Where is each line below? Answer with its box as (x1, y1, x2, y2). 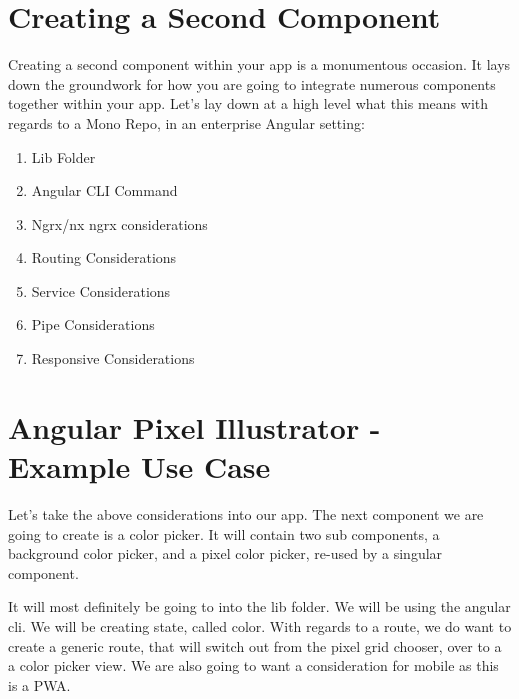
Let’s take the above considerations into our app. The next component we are (8, 503, 484, 524)
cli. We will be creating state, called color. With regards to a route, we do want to (8, 615, 512, 636)
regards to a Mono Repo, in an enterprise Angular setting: (8, 112, 365, 133)
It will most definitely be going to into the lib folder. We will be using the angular (8, 596, 511, 617)
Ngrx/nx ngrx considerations (31, 213, 208, 234)
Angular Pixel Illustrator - (8, 406, 381, 447)
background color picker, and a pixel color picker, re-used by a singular (8, 543, 443, 564)
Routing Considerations (31, 247, 177, 268)
